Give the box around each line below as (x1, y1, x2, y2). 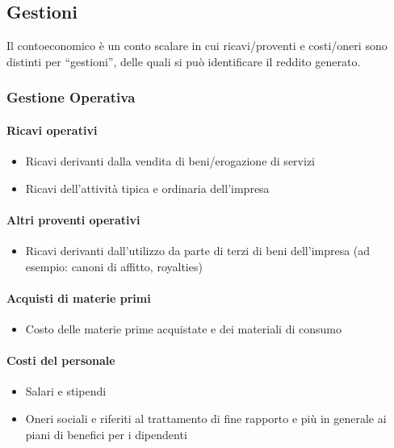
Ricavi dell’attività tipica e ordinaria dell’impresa (25, 179, 270, 196)
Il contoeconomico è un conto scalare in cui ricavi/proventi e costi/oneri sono (6, 37, 388, 54)
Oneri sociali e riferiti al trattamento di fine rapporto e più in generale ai (25, 409, 387, 426)
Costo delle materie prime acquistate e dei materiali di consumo (25, 320, 342, 337)
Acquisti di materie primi (6, 289, 151, 306)
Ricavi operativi (6, 121, 98, 138)
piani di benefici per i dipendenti (25, 425, 187, 442)
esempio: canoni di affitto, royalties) (25, 257, 203, 274)
